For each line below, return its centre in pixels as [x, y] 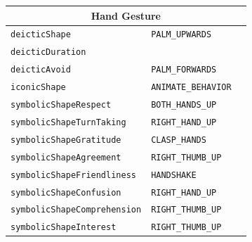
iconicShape [38, 88]
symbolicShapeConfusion [66, 192]
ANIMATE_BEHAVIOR [191, 88]
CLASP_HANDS [179, 140]
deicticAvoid [41, 70]
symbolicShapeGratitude [66, 140]
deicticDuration [48, 52]
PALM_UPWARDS [181, 35]
